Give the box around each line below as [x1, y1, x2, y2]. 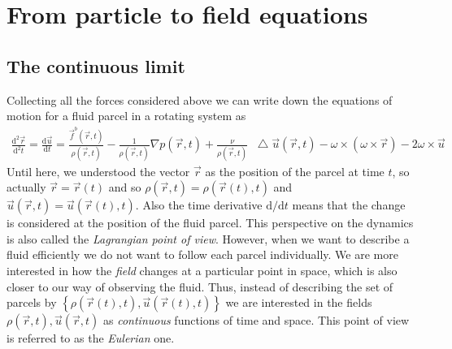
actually [7, 179, 46, 196]
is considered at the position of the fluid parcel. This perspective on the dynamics [7, 214, 414, 231]
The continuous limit [7, 53, 185, 78]
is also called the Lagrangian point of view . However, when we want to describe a [7, 230, 410, 247]
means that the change [292, 196, 406, 213]
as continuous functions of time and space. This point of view [103, 312, 410, 329]
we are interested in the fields [225, 294, 372, 311]
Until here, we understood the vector [7, 162, 190, 179]
